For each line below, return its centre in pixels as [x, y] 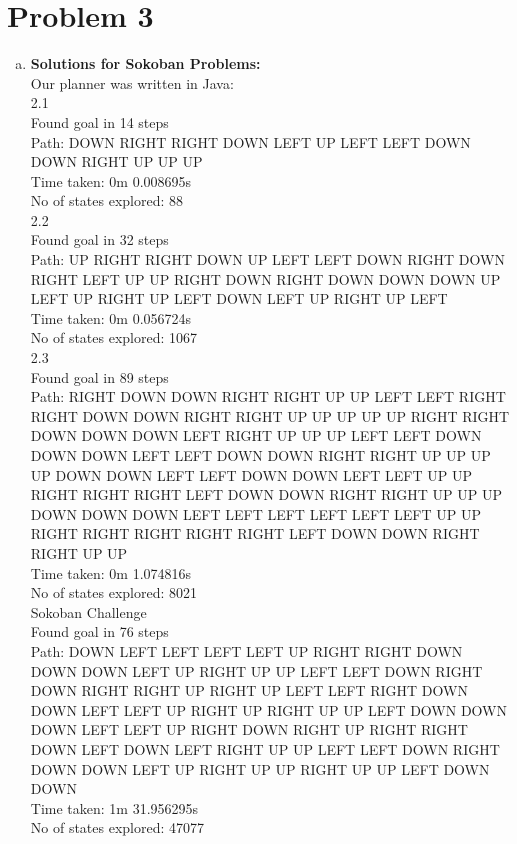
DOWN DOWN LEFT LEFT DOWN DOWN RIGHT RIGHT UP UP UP [260, 455]
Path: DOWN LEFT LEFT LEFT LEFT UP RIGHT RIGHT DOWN [246, 650]
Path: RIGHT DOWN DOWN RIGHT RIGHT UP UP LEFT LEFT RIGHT [268, 396]
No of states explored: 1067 [114, 337]
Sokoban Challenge [88, 611]
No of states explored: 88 [107, 200]
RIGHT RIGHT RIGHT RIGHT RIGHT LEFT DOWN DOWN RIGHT [255, 533]
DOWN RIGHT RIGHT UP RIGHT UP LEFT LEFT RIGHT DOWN [249, 690]
